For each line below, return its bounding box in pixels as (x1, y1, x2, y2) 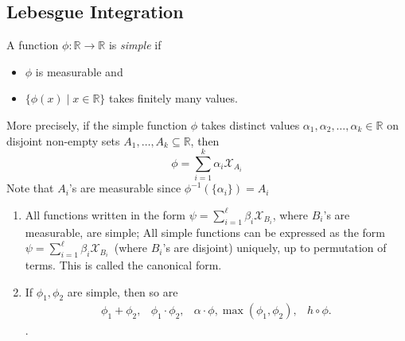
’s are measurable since (68, 180, 181, 196)
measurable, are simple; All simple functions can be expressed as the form (25, 223, 385, 240)
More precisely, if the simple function (6, 116, 187, 133)
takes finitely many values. (109, 90, 238, 107)
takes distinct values (201, 116, 300, 133)
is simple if (108, 37, 162, 53)
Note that (6, 180, 54, 196)
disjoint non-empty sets (6, 132, 120, 149)
